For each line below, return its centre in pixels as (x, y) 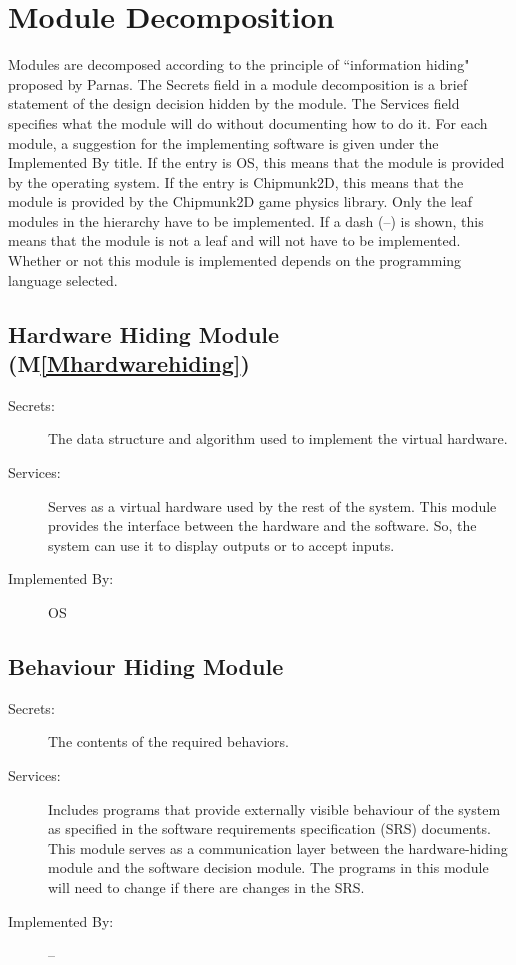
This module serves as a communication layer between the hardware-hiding (278, 847)
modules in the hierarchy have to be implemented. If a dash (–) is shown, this (246, 220)
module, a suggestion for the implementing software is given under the (223, 142)
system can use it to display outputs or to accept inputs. (221, 544)
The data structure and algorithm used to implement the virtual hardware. (278, 438)
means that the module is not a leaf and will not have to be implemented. (234, 240)
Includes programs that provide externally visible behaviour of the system (274, 808)
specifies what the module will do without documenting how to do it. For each (248, 122)
